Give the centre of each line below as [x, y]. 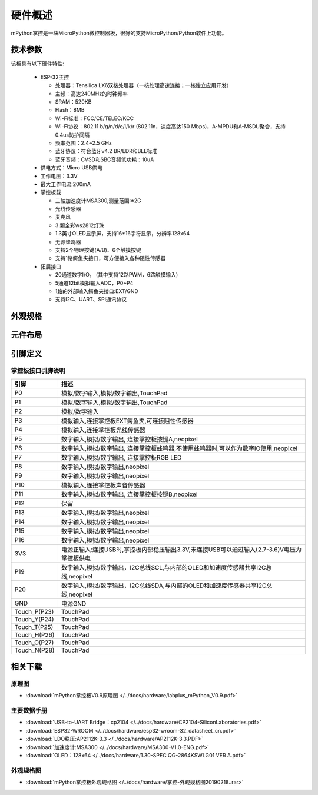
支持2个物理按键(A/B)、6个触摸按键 [98, 250]
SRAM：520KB [73, 102]
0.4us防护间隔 [72, 135]
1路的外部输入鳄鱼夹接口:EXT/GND [97, 291]
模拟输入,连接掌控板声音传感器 [103, 485]
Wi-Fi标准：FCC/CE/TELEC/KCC [95, 118]
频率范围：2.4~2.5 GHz [83, 143]
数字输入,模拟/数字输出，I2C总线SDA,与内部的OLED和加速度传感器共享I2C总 [167, 586]
